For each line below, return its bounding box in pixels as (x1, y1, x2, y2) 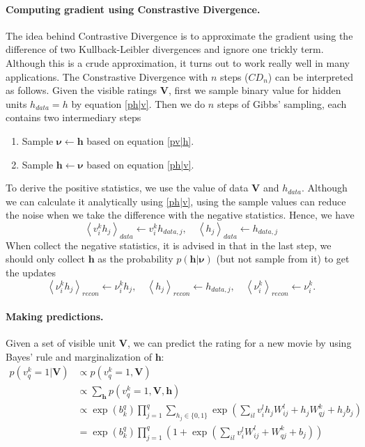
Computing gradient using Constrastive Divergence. (6, 1, 261, 16)
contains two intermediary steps (6, 110, 141, 125)
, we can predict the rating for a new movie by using (127, 336, 352, 350)
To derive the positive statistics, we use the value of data (6, 180, 249, 195)
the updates (6, 265, 56, 279)
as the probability (98, 251, 173, 266)
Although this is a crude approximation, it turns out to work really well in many (6, 55, 350, 70)
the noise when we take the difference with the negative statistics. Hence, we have (6, 207, 355, 222)
